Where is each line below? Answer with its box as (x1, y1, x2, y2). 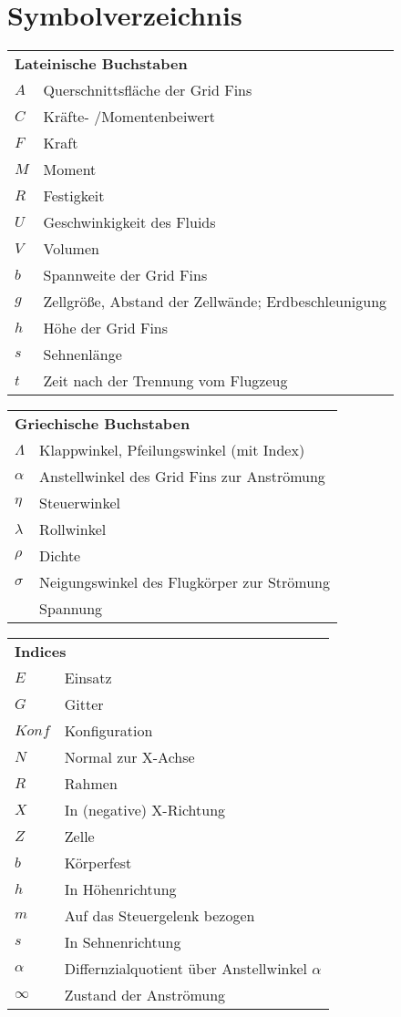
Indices (15, 641, 67, 663)
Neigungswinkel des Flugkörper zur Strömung (39, 571, 330, 593)
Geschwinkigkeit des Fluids (43, 211, 216, 233)
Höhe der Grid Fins (43, 317, 169, 339)
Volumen (43, 238, 99, 260)
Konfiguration (64, 720, 153, 742)
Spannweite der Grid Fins (43, 264, 208, 286)
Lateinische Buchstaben (15, 53, 188, 75)
